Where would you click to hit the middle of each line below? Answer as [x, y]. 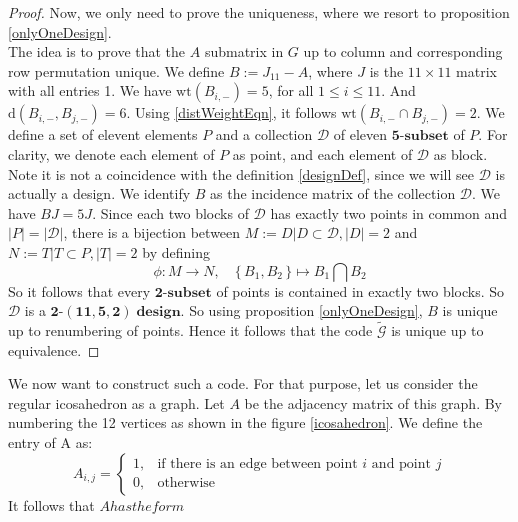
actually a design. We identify [99, 193]
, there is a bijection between [152, 232]
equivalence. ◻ [54, 349]
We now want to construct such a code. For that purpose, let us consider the [243, 383]
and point [401, 463]
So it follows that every [79, 290]
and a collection [264, 134]
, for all [291, 90]
